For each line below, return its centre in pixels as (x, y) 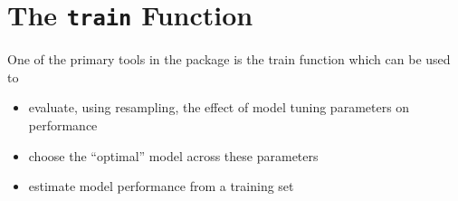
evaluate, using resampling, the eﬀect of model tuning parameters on (219, 107)
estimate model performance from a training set (161, 186)
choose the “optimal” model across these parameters (173, 155)
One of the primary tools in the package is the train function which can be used (229, 59)
